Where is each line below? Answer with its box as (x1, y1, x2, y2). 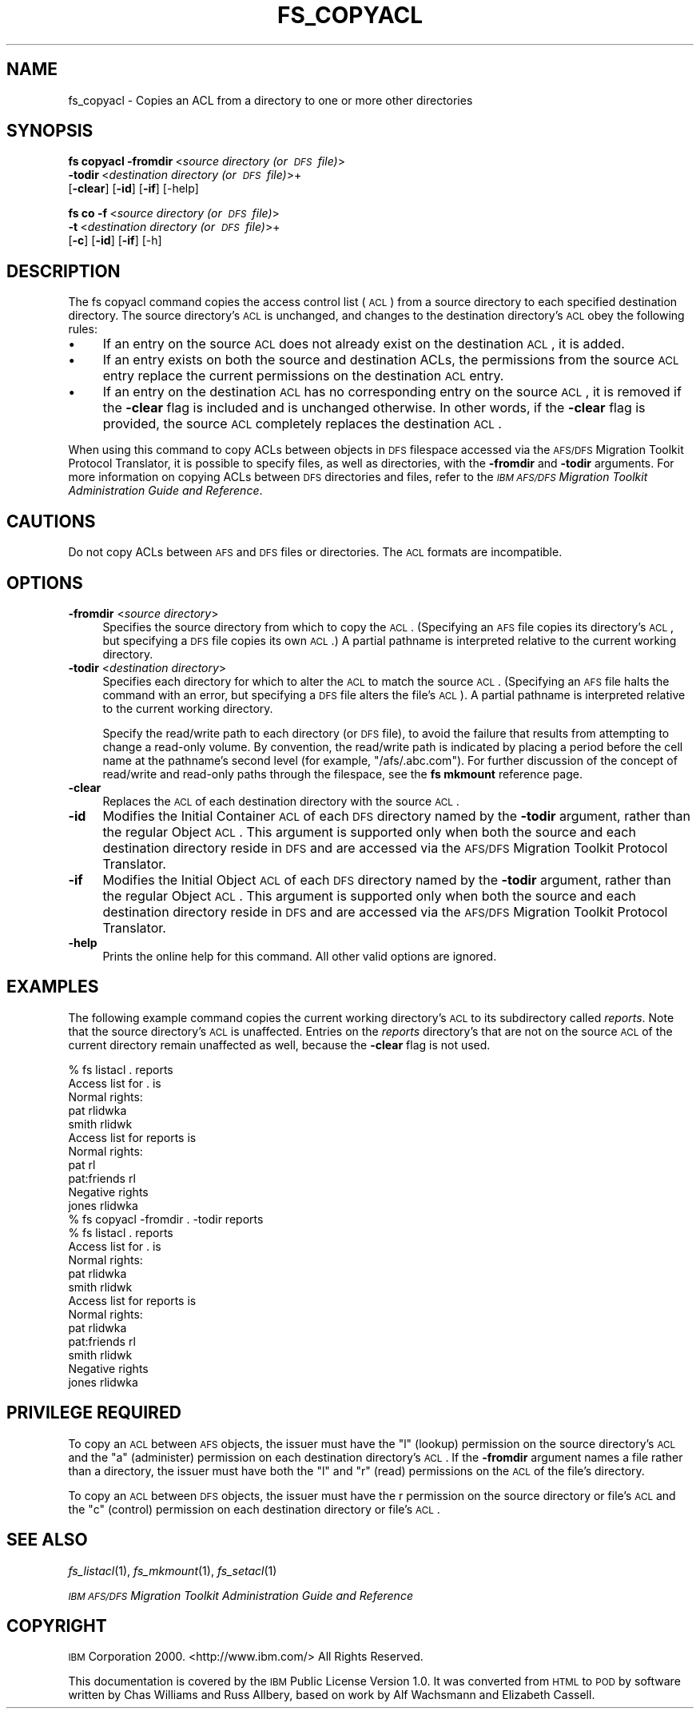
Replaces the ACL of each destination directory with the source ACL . (102, 794, 459, 808)
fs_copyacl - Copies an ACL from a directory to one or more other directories (68, 93, 473, 107)
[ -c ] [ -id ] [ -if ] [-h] (68, 233, 162, 248)
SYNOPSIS (6, 121, 93, 141)
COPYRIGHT (6, 1615, 107, 1636)
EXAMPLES (6, 977, 99, 997)
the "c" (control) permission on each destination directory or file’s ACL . (68, 1502, 440, 1516)
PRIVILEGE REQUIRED (6, 1403, 181, 1423)
